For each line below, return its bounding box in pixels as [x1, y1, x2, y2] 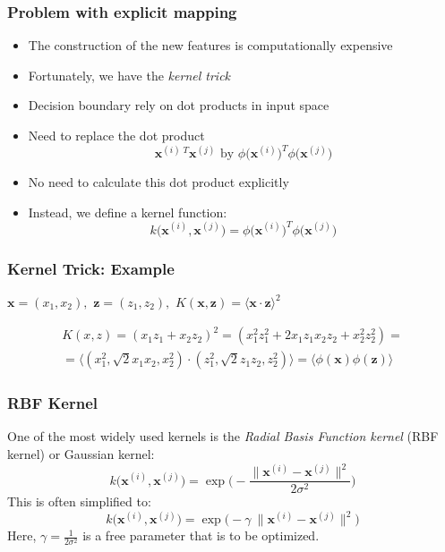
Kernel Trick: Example [7, 257, 175, 279]
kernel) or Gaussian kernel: [7, 444, 155, 463]
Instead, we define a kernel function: [28, 202, 227, 221]
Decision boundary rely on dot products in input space [28, 96, 329, 115]
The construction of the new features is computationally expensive [28, 36, 393, 55]
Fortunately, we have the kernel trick [28, 65, 231, 84]
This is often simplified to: [7, 492, 151, 511]
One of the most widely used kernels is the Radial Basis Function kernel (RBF [7, 427, 439, 446]
